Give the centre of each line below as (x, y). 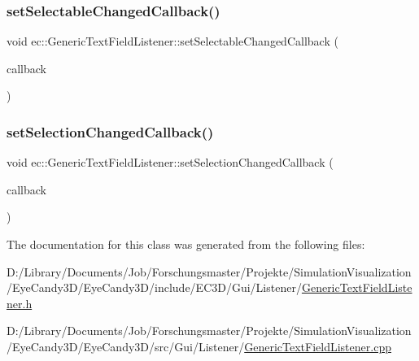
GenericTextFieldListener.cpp (318, 346)
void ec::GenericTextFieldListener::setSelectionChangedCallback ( (170, 162)
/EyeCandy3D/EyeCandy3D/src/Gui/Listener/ (126, 346)
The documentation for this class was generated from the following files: (186, 244)
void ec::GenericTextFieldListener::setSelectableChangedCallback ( (172, 41)
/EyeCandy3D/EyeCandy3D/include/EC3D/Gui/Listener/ (154, 287)
